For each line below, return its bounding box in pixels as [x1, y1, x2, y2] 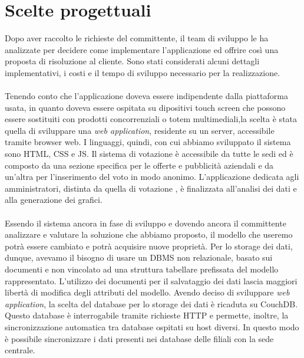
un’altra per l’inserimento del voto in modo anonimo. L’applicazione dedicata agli [5, 170, 299, 183]
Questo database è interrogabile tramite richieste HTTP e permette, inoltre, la [5, 309, 289, 321]
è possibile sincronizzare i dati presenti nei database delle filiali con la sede [5, 332, 274, 344]
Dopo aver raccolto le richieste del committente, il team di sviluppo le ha [5, 32, 269, 44]
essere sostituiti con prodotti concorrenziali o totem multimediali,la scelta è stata [5, 113, 298, 125]
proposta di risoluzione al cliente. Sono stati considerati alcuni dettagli [5, 55, 260, 67]
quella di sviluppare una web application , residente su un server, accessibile [5, 124, 275, 136]
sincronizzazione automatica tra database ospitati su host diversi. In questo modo [5, 320, 299, 333]
